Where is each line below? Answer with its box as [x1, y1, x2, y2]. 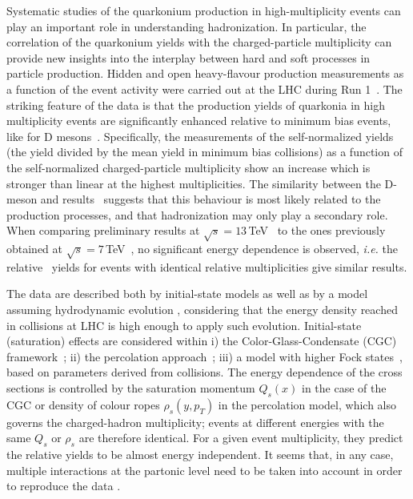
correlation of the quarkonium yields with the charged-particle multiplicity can [6, 34, 392, 50]
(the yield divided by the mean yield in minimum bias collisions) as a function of [6, 143, 403, 160]
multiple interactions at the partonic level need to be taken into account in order [6, 461, 403, 478]
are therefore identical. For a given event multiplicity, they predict [78, 429, 403, 446]
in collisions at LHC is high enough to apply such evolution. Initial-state [6, 316, 362, 333]
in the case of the [301, 380, 387, 396]
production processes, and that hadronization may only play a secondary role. [6, 206, 388, 223]
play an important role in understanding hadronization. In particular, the [6, 18, 367, 34]
